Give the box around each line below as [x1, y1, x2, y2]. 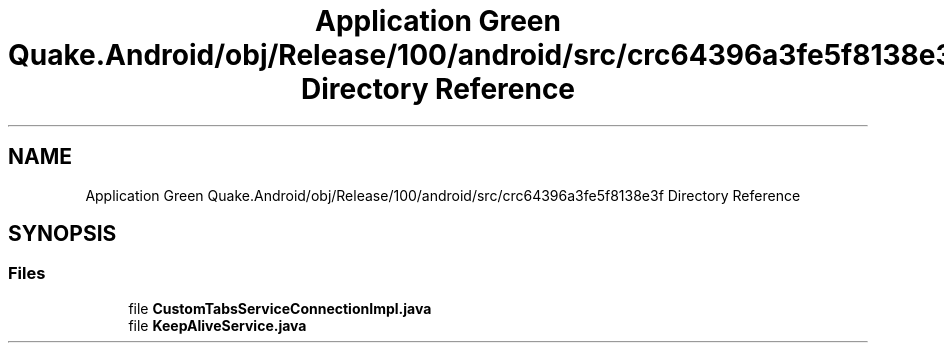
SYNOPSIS [8, 221, 117, 247]
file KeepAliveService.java [128, 316, 307, 334]
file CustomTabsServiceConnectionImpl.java [128, 299, 432, 317]
